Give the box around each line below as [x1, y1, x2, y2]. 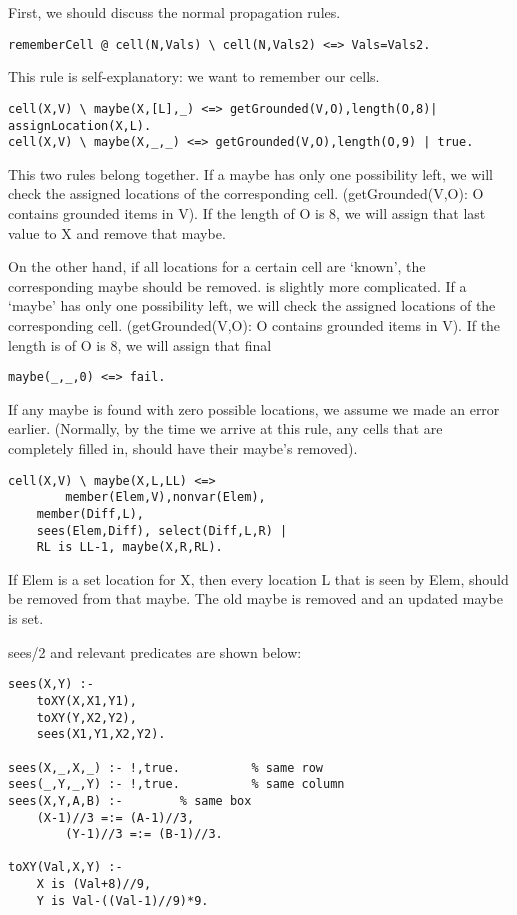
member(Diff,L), [36, 506, 145, 521]
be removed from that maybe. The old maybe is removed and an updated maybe [8, 588, 503, 609]
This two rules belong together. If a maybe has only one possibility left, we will [8, 163, 494, 184]
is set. [8, 608, 44, 629]
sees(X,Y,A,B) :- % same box [8, 793, 252, 808]
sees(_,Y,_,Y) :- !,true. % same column [8, 777, 345, 792]
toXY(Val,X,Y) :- [8, 860, 123, 875]
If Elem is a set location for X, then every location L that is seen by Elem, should [8, 568, 509, 589]
